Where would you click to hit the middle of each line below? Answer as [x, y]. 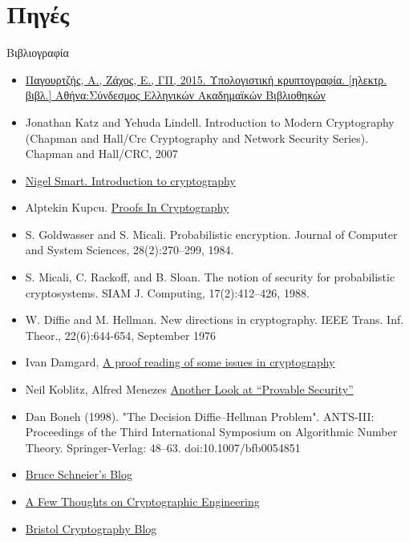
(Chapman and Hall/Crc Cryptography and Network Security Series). [197, 138]
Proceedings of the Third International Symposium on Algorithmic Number [211, 432]
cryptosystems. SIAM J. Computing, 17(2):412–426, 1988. [167, 292]
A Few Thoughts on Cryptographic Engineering [142, 501]
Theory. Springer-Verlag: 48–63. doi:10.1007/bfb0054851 [163, 447]
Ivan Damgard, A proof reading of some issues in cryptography [180, 362]
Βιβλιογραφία [38, 53]
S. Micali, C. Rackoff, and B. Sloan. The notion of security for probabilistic [210, 277]
